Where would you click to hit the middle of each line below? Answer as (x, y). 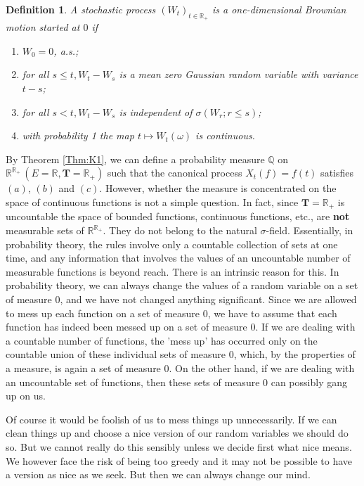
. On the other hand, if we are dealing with (262, 367)
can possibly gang (309, 382)
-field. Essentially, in (310, 230)
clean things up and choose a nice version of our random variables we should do (177, 433)
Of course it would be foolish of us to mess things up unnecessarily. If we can (171, 419)
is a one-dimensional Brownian (279, 9)
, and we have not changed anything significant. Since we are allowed (208, 299)
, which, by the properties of (294, 354)
